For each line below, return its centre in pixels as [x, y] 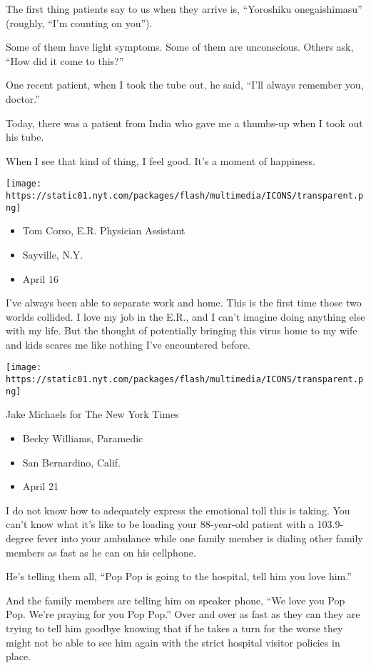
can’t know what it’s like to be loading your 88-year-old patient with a [160, 524]
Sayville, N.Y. [53, 254]
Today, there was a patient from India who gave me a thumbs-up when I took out [184, 123]
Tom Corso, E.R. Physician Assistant [104, 230]
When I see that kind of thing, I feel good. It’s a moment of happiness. [161, 160]
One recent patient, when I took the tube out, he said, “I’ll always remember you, [185, 85]
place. [18, 656]
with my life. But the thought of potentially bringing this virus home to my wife [182, 330]
